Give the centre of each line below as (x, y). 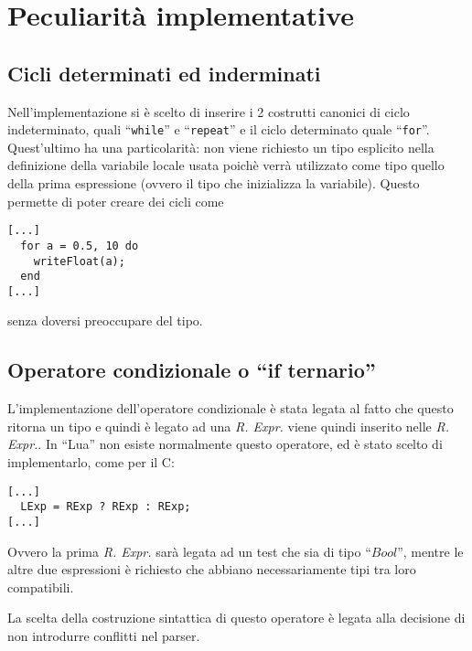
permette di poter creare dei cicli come (116, 201)
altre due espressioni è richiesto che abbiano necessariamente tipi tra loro (212, 569)
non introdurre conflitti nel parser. (104, 635)
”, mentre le (430, 551)
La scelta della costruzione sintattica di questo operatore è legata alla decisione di (236, 618)
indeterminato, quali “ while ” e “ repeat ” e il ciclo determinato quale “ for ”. (219, 129)
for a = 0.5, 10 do (80, 245)
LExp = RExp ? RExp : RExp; (106, 507)
